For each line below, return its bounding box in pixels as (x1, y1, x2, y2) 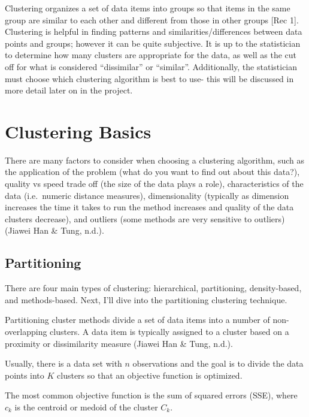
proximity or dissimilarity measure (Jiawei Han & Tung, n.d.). (5, 337, 233, 349)
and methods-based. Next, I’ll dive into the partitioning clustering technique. (5, 293, 287, 306)
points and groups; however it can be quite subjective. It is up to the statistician (5, 37, 301, 49)
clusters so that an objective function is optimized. (57, 368, 243, 381)
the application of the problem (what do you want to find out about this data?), (5, 165, 300, 178)
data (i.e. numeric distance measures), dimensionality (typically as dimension (5, 189, 289, 201)
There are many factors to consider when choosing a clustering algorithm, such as (5, 153, 304, 166)
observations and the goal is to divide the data (132, 357, 304, 370)
